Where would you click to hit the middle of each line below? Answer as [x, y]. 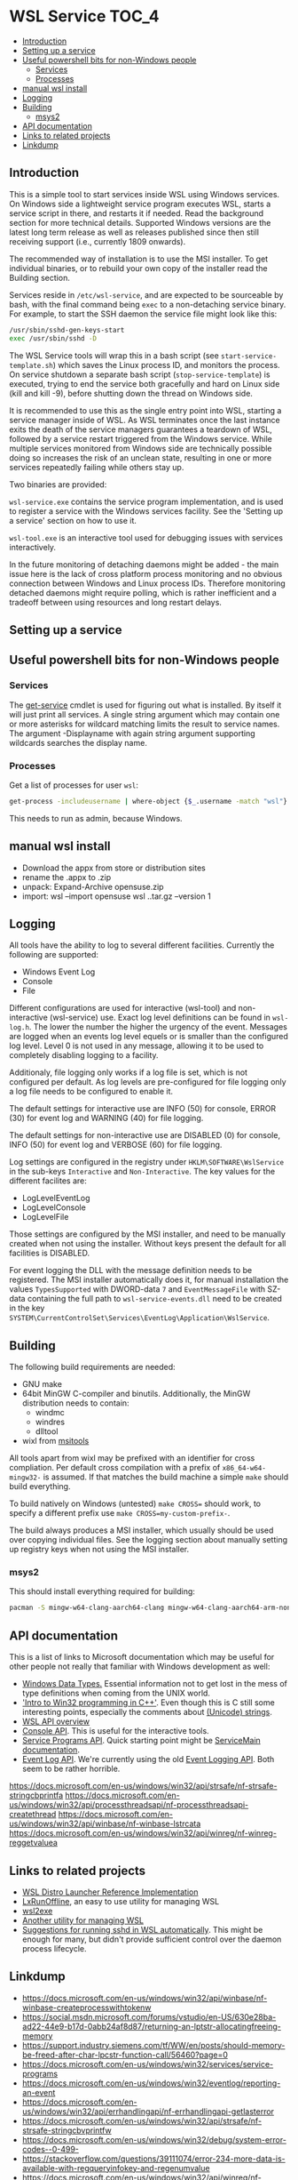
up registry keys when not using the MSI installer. [99, 1550]
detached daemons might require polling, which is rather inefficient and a [143, 592]
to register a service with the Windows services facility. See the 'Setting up [146, 511]
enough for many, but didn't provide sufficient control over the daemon [152, 1939]
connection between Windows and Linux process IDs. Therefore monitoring [147, 583]
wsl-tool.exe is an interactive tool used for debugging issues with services [146, 537]
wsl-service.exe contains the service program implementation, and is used [146, 501]
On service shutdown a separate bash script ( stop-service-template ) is [140, 374]
